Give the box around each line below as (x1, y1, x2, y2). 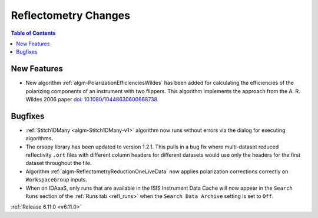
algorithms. (25, 135, 53, 142)
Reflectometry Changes (11, 9, 131, 22)
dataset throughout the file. (25, 160, 92, 167)
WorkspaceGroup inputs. (25, 176, 88, 183)
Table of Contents (11, 29, 56, 37)
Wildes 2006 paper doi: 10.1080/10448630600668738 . (25, 96, 159, 103)
